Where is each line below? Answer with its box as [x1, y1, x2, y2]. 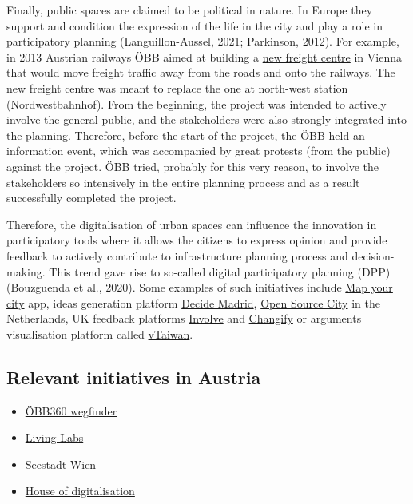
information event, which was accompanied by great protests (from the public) [6, 142, 391, 159]
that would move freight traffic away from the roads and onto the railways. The [6, 64, 395, 81]
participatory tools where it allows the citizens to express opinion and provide [6, 232, 387, 248]
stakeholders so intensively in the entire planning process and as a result [6, 173, 360, 190]
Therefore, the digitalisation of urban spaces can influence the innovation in [6, 216, 377, 232]
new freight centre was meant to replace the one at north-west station [6, 79, 348, 96]
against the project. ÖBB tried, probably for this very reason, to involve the [6, 157, 379, 174]
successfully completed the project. [6, 189, 177, 206]
